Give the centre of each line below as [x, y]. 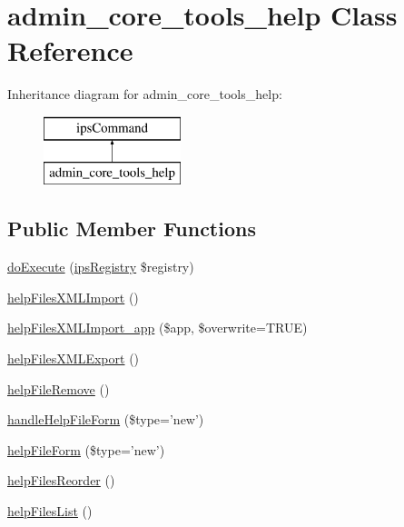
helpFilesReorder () [61, 480]
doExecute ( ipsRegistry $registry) [101, 267]
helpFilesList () [50, 511]
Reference [70, 50]
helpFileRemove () [59, 388]
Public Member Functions [132, 229]
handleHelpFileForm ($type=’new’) [106, 419]
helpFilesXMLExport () [74, 358]
